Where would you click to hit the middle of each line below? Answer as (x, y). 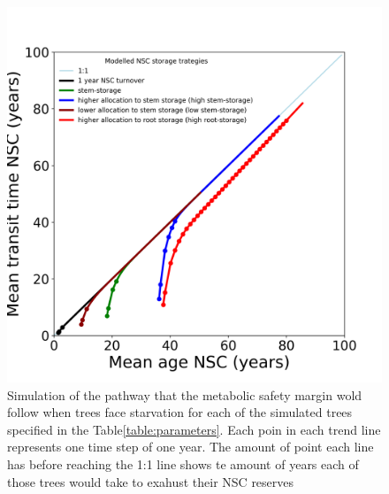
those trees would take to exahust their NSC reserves (151, 481)
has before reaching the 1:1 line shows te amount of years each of (183, 463)
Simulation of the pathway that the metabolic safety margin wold (185, 394)
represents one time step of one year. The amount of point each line (191, 447)
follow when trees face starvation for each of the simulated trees (180, 412)
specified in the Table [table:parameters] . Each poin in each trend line (194, 429)
